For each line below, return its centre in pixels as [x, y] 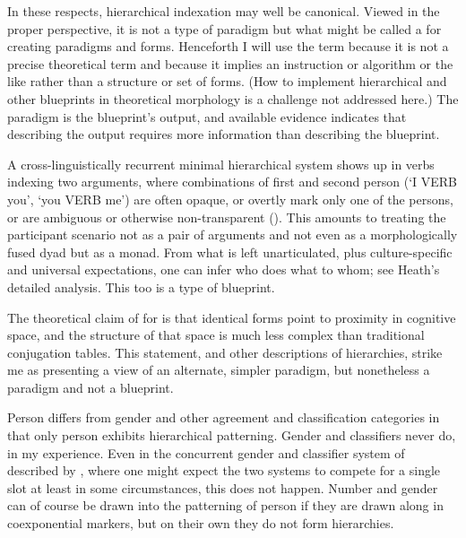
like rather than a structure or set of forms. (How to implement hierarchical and [227, 81]
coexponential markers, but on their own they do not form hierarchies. [201, 523]
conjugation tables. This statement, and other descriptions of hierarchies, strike [225, 352]
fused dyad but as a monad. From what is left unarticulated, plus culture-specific [230, 252]
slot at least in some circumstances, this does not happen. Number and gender [223, 487]
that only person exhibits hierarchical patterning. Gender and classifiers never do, [232, 435]
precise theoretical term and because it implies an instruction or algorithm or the [230, 63]
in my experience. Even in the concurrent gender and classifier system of [206, 452]
